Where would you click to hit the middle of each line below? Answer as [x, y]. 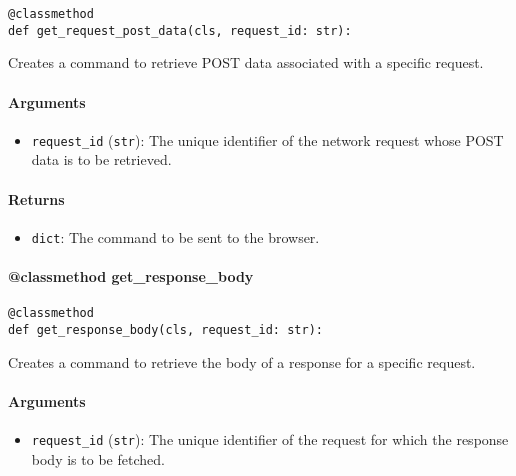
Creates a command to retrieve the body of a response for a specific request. [242, 361]
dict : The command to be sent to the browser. [175, 236]
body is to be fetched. [98, 458]
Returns [36, 198]
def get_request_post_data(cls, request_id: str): [180, 30]
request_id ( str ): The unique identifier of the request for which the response [270, 438]
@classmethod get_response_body [131, 276]
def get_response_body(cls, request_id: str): [165, 329]
